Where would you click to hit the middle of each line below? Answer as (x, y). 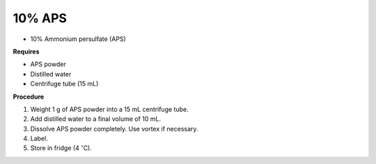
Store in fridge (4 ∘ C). (61, 148)
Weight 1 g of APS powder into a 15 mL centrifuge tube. (109, 109)
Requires (26, 51)
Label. (39, 138)
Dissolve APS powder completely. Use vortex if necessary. (114, 129)
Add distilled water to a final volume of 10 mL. (96, 119)
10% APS (40, 18)
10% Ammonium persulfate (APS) (78, 39)
